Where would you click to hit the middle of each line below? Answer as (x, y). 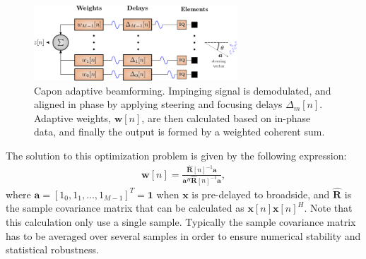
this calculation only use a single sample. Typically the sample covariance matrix (181, 221)
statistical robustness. (52, 249)
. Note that (328, 208)
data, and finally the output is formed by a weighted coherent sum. (179, 132)
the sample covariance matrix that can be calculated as (125, 208)
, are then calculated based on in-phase (226, 118)
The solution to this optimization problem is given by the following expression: (176, 156)
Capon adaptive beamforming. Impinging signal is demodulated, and (183, 90)
